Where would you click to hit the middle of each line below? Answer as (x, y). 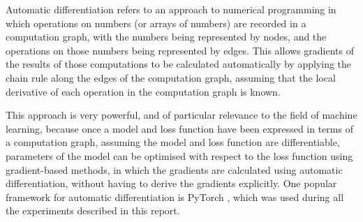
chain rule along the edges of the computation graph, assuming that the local (171, 77)
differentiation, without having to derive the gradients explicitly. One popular (171, 183)
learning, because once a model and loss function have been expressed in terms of (179, 128)
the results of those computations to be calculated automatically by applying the (179, 64)
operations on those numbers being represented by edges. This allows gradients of (180, 50)
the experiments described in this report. (93, 210)
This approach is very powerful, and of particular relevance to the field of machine (181, 115)
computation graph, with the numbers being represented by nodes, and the (166, 37)
